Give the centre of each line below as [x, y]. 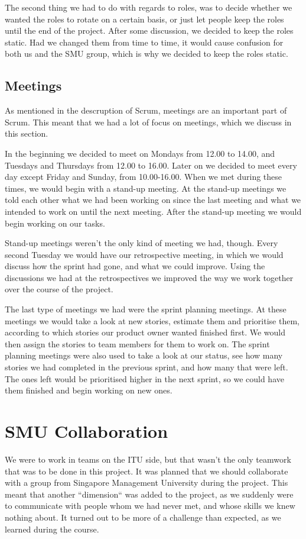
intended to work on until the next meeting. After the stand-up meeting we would [153, 211]
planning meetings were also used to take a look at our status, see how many [144, 355]
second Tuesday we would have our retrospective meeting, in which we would [144, 254]
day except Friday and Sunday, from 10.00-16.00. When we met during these [144, 177]
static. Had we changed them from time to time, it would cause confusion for [144, 42]
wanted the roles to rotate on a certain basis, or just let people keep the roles [144, 19]
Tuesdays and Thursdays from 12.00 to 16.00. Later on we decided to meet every [151, 165]
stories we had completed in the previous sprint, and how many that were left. [147, 367]
